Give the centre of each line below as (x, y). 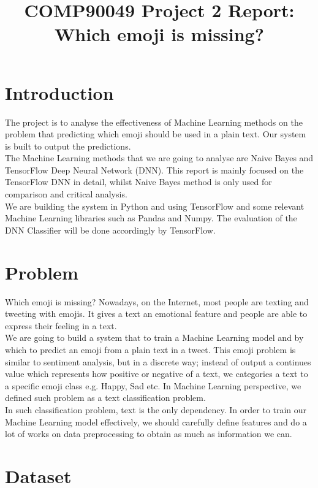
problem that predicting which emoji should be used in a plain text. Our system (156, 134)
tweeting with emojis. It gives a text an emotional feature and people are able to (156, 314)
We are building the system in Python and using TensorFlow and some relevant (155, 206)
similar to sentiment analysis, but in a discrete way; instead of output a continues (158, 361)
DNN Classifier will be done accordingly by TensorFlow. (110, 230)
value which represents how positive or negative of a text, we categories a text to (157, 374)
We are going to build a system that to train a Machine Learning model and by (154, 337)
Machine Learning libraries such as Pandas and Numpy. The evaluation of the (151, 218)
